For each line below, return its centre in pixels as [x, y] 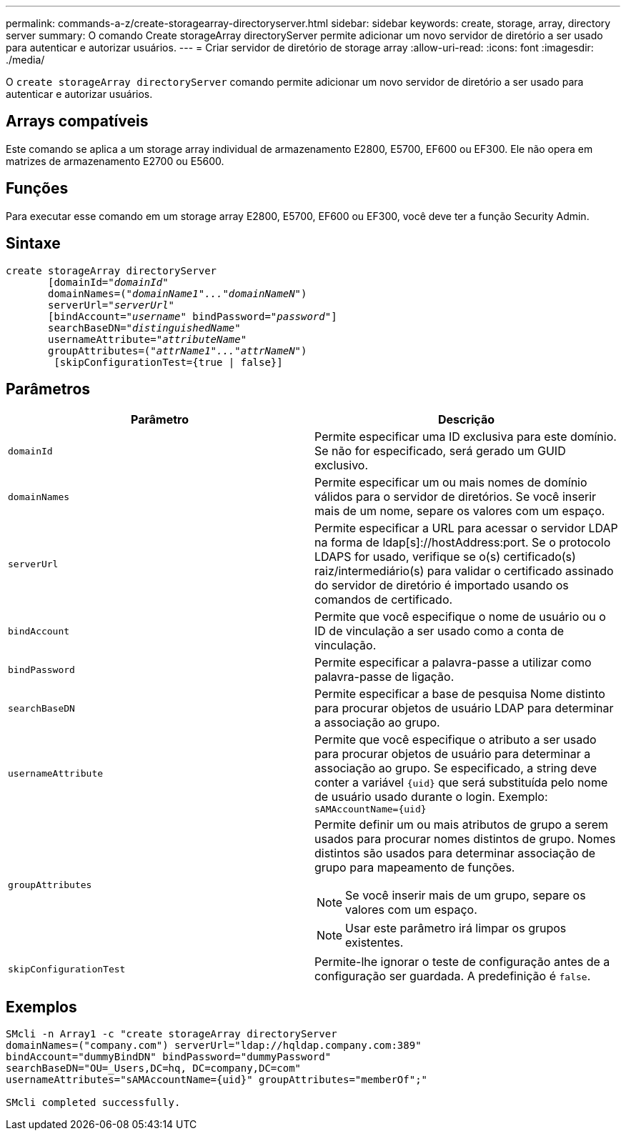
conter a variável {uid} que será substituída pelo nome [461, 783]
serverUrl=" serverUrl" [111, 305]
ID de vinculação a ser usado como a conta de [439, 631]
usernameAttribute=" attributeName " [148, 339]
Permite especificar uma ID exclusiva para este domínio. [466, 437]
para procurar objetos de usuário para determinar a [453, 754]
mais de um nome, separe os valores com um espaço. [460, 511]
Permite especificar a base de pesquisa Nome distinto [460, 694]
